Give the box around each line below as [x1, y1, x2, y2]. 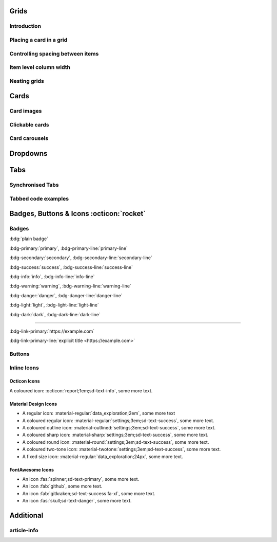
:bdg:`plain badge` [9, 236, 49, 242]
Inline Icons [9, 364, 39, 371]
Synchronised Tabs [9, 181, 59, 188]
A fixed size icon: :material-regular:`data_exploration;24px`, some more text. [22, 453, 183, 460]
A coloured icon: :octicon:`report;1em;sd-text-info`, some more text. [9, 387, 153, 393]
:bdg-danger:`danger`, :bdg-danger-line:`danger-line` [9, 292, 123, 298]
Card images [9, 107, 42, 115]
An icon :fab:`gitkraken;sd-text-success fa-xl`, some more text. [22, 490, 156, 496]
